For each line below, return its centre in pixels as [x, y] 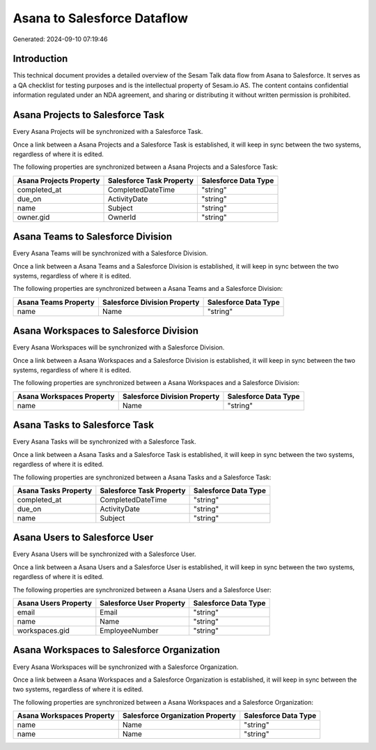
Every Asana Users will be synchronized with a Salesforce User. [104, 554]
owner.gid [33, 217]
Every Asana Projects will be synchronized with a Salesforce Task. [108, 132]
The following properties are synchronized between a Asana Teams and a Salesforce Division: [148, 289]
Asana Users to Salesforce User [83, 538]
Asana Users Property [54, 603]
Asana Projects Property [58, 180]
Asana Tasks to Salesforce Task [84, 425]
